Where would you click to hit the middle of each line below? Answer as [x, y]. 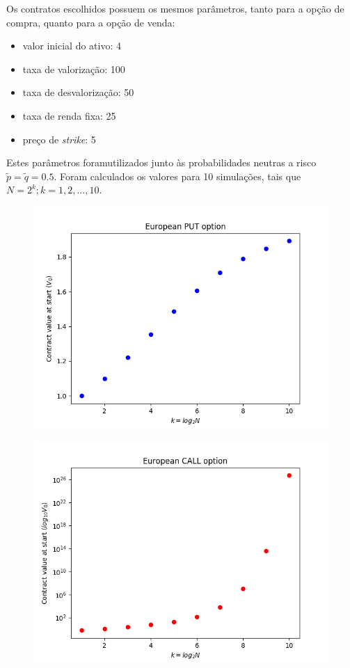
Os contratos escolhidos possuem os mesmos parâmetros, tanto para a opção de [175, 8]
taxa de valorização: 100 [74, 69]
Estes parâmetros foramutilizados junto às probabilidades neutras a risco [161, 162]
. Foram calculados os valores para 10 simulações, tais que [177, 176]
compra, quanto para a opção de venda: [91, 22]
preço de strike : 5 [59, 139]
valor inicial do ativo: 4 [72, 46]
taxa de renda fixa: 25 [69, 115]
